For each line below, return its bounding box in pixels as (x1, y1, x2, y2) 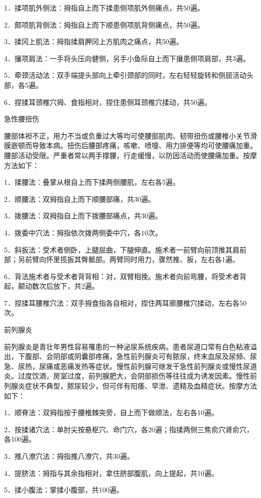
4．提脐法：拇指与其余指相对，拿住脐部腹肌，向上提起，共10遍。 (4, 467, 218, 478)
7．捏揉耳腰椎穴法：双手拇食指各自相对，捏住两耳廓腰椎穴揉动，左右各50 (4, 297, 246, 308)
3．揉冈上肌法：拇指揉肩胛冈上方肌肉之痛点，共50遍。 (4, 36, 183, 47)
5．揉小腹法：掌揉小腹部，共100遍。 (4, 484, 123, 495)
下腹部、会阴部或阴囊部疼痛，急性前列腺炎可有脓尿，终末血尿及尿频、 (18, 351, 250, 361)
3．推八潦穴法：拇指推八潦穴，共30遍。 (4, 451, 134, 461)
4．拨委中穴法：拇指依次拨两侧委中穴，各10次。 (4, 227, 162, 237)
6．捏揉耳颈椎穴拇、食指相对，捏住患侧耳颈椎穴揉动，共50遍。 (4, 96, 211, 107)
